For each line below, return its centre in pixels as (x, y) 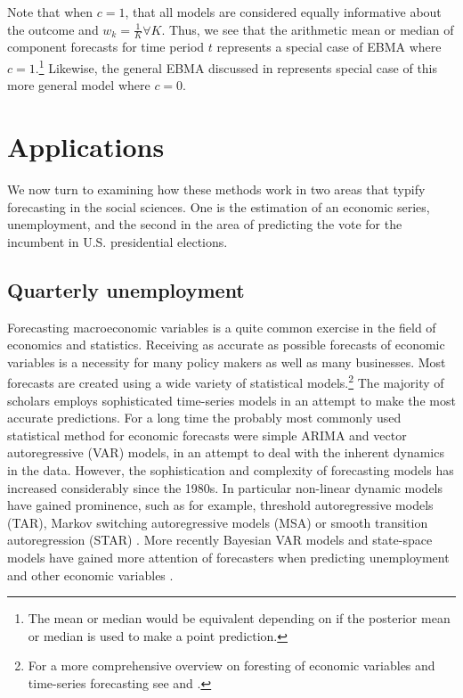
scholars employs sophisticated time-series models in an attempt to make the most (231, 400)
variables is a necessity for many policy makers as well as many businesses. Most (227, 361)
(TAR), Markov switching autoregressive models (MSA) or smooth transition (218, 522)
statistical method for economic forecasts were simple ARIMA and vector (207, 435)
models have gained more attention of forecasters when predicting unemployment (228, 557)
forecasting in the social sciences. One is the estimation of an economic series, (219, 206)
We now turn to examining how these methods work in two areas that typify (216, 189)
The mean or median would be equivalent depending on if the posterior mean (239, 618)
